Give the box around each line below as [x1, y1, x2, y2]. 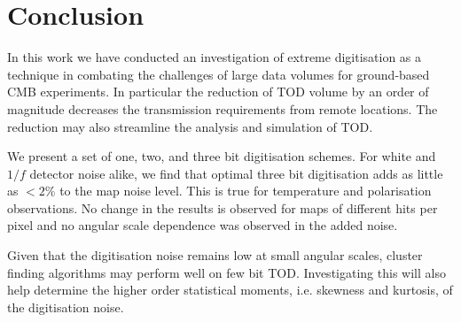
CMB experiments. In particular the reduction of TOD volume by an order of [7, 82, 429, 101]
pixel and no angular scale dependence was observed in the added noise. [7, 216, 398, 234]
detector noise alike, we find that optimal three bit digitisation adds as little [29, 164, 443, 182]
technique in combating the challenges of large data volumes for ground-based [7, 65, 430, 83]
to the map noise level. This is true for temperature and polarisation [59, 181, 432, 200]
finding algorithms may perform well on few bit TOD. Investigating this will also [7, 263, 446, 281]
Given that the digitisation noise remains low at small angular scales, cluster [7, 246, 423, 264]
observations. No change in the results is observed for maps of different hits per [7, 198, 438, 217]
